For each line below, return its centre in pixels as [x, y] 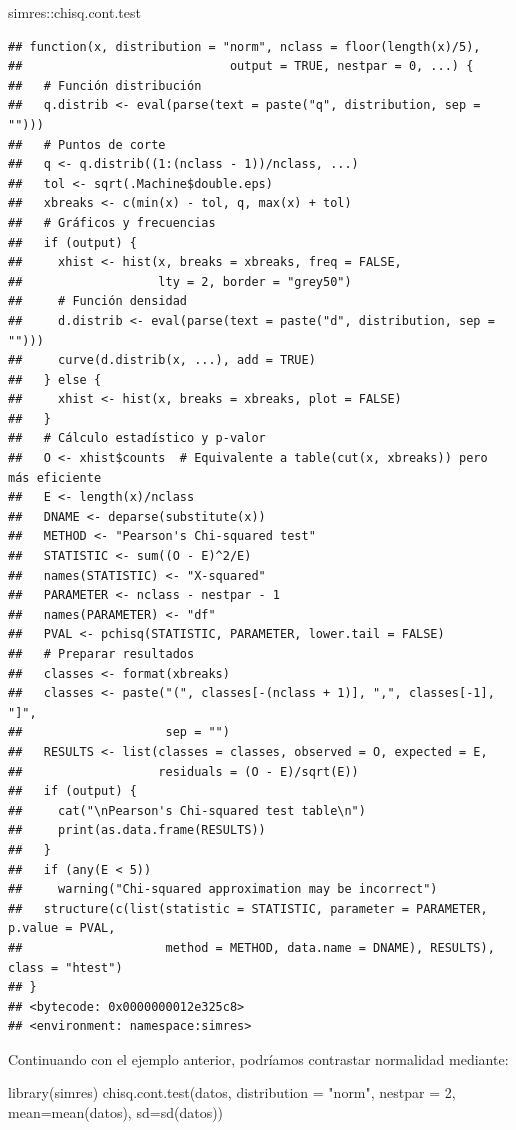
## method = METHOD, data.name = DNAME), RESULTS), [251, 947]
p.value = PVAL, [62, 928]
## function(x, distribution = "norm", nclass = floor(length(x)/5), [244, 46]
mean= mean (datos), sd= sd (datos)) [116, 1112]
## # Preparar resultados [101, 654]
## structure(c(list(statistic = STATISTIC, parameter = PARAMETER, [248, 908]
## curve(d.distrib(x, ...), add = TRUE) [162, 360]
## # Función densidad [97, 301]
